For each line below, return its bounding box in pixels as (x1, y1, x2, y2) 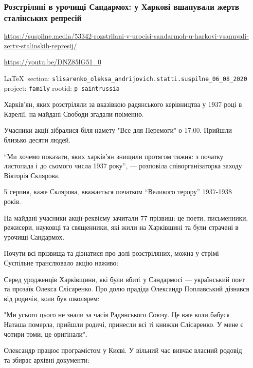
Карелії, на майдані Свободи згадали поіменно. (4, 108, 144, 119)
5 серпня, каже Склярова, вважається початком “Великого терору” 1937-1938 (4, 186, 232, 197)
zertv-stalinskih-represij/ (4, 40, 77, 50)
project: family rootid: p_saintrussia (4, 82, 120, 93)
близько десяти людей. (4, 135, 71, 145)
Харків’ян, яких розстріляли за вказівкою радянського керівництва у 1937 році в (4, 99, 242, 109)
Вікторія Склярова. (4, 170, 60, 180)
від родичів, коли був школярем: (4, 293, 100, 303)
